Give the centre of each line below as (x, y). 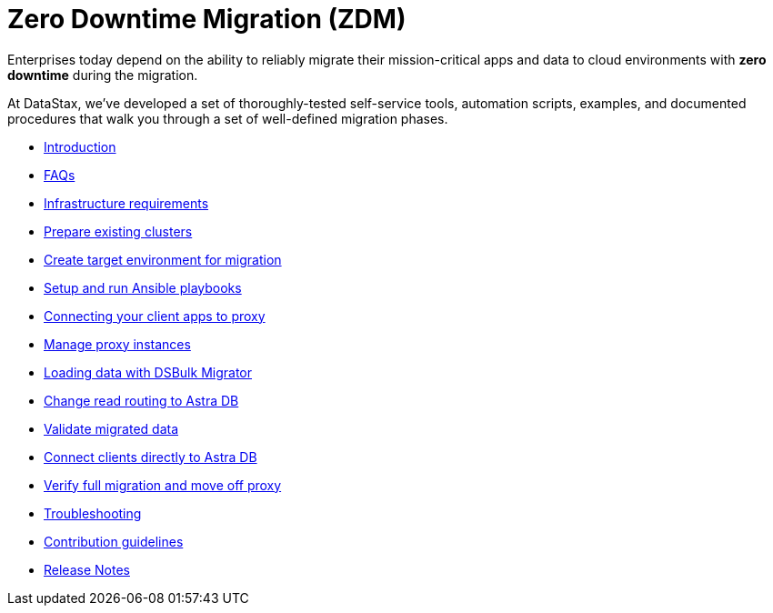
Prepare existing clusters (118, 231)
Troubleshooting (93, 513)
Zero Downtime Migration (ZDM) (207, 19)
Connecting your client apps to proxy (155, 316)
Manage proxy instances (117, 344)
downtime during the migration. (103, 75)
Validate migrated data (111, 428)
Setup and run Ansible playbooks (143, 287)
